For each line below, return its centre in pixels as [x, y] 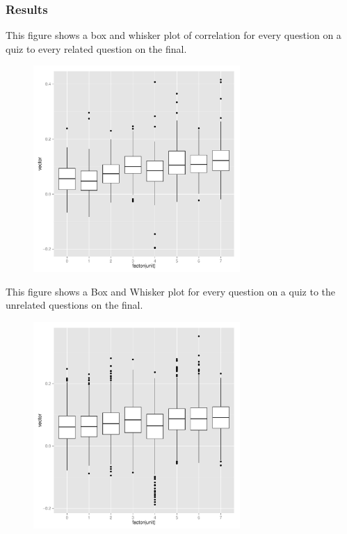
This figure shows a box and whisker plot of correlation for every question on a [173, 35]
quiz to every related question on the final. [96, 48]
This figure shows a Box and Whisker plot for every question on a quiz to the [170, 291]
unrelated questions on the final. [74, 305]
